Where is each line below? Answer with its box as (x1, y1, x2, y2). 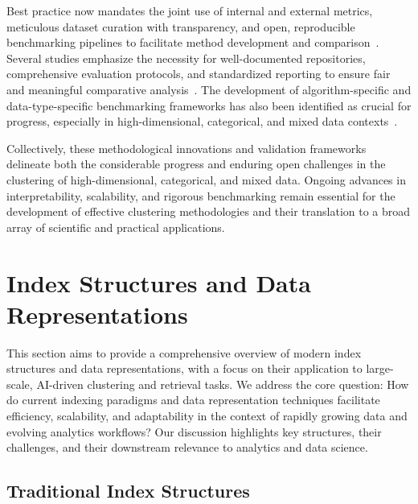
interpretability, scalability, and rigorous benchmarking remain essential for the (6, 187, 395, 204)
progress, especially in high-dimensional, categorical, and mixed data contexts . (6, 113, 398, 130)
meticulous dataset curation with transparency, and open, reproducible (6, 18, 355, 35)
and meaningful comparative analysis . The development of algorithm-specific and (6, 81, 412, 97)
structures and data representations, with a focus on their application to (6, 360, 363, 377)
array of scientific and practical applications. (6, 218, 225, 235)
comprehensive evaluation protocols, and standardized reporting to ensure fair (6, 65, 391, 82)
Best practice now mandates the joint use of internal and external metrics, (6, 2, 373, 19)
